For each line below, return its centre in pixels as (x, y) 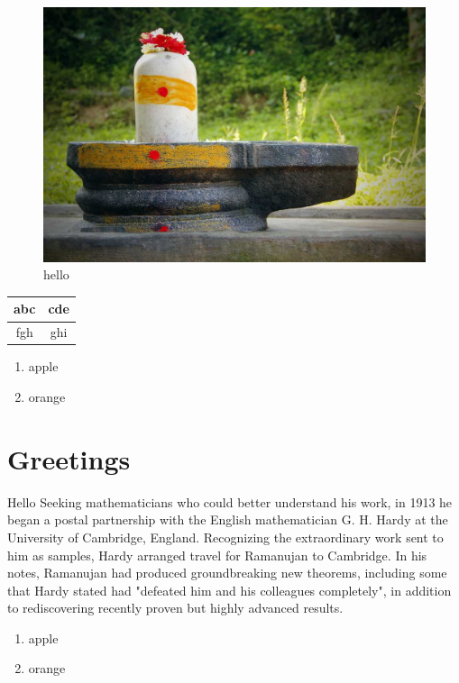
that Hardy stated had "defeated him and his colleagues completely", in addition (229, 590)
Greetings (69, 458)
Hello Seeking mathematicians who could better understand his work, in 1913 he (230, 501)
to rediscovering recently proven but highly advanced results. (175, 608)
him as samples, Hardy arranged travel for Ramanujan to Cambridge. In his (217, 555)
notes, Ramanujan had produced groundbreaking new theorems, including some (227, 573)
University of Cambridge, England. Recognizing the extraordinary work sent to (225, 537)
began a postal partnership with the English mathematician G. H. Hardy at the (228, 519)
